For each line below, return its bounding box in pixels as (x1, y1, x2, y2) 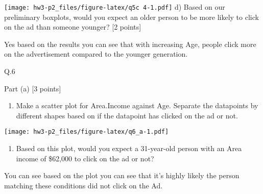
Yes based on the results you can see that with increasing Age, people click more (4, 38, 256, 49)
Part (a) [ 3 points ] (4, 83, 61, 93)
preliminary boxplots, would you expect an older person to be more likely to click (4, 11, 259, 22)
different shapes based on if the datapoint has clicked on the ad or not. (16, 110, 238, 120)
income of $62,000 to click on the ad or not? (16, 153, 154, 163)
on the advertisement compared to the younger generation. (4, 48, 188, 59)
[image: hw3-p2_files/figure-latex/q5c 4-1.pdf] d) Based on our (4, 2, 225, 12)
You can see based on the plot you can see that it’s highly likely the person (4, 170, 240, 181)
